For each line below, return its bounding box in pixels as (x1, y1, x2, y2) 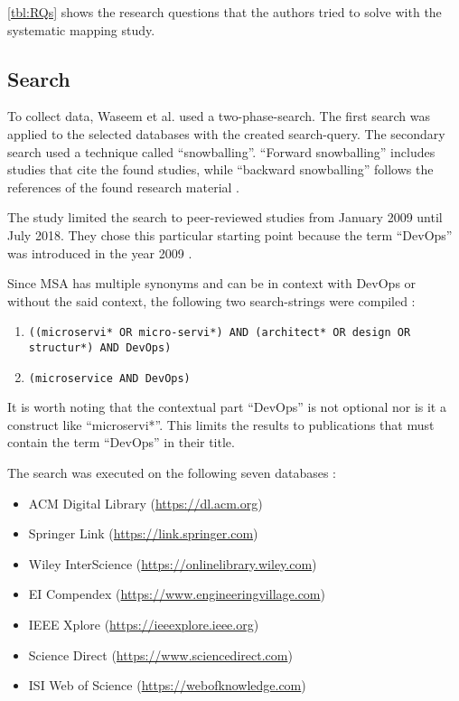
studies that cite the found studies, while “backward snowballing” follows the (7, 160, 434, 179)
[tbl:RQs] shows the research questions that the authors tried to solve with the (7, 3, 442, 21)
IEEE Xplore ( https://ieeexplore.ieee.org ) (28, 615, 259, 634)
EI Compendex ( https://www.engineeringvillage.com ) (28, 584, 325, 603)
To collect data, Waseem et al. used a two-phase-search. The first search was (7, 107, 430, 126)
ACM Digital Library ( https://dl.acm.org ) (28, 493, 263, 512)
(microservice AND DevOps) (28, 371, 191, 385)
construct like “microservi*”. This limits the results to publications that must (7, 415, 435, 434)
